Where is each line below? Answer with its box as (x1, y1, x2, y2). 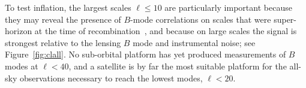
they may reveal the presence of (5, 13, 121, 25)
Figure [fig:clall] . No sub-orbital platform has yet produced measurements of (5, 48, 286, 60)
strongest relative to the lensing (5, 36, 121, 48)
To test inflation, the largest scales (5, 1, 131, 13)
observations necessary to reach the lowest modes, (19, 71, 203, 84)
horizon (5, 25, 32, 37)
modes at (5, 59, 38, 72)
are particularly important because (164, 1, 292, 13)
